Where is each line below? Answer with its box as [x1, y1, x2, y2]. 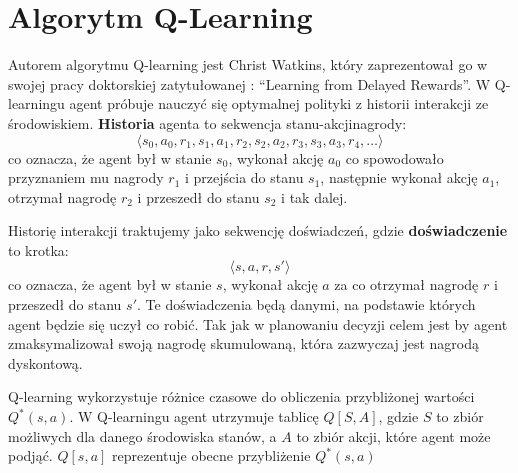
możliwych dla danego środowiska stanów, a [8, 425, 277, 446]
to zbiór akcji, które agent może [296, 425, 491, 446]
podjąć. [8, 445, 53, 466]
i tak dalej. [281, 186, 348, 207]
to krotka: [8, 239, 69, 260]
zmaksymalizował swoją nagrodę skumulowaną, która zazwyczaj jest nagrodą [8, 333, 479, 354]
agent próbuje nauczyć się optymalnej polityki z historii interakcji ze [69, 93, 489, 114]
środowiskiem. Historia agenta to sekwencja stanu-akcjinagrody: [8, 112, 407, 133]
